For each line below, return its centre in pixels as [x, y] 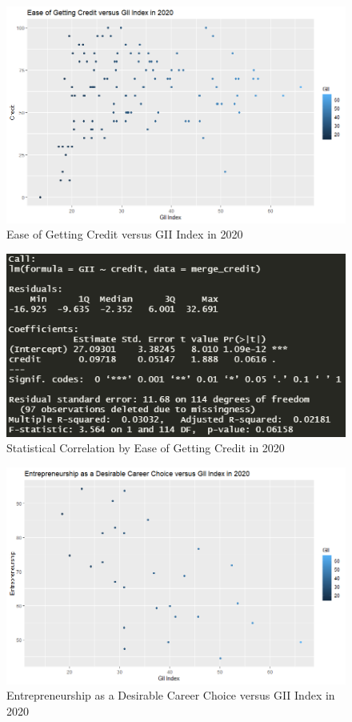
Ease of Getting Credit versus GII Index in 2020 [125, 234]
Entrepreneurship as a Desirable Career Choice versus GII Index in [171, 695]
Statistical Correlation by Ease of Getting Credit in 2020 [146, 448]
